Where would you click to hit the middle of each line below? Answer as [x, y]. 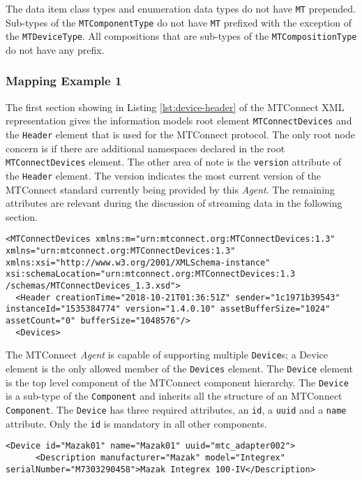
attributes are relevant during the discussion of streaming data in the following [174, 203]
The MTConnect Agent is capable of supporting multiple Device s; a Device [167, 355]
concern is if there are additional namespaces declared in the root [145, 148]
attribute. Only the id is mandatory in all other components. [136, 423]
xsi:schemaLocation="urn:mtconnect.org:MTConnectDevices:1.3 [151, 274]
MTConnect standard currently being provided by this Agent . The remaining [170, 189]
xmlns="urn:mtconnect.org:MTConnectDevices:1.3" [121, 251]
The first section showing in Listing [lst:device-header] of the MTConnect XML [175, 107]
